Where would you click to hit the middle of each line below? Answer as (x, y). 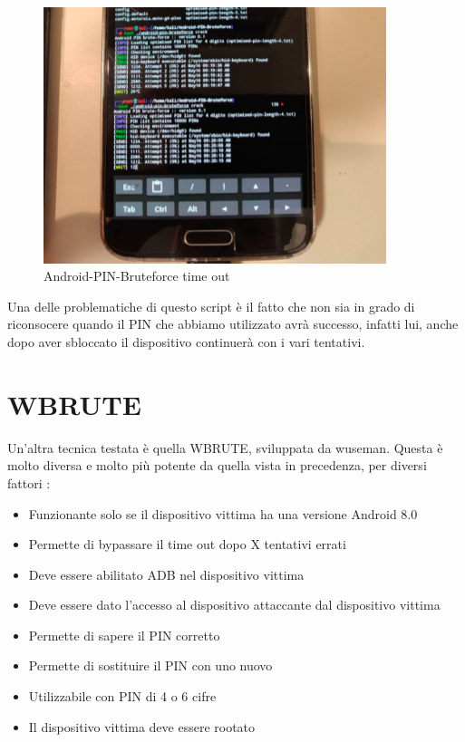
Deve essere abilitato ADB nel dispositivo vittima (166, 574)
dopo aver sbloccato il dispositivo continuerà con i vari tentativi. (186, 342)
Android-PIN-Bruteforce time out (137, 276)
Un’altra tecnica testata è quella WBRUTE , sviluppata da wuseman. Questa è (225, 447)
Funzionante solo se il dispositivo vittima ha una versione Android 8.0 (223, 513)
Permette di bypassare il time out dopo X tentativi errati (187, 544)
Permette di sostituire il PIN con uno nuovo (150, 665)
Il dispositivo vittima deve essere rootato (142, 726)
